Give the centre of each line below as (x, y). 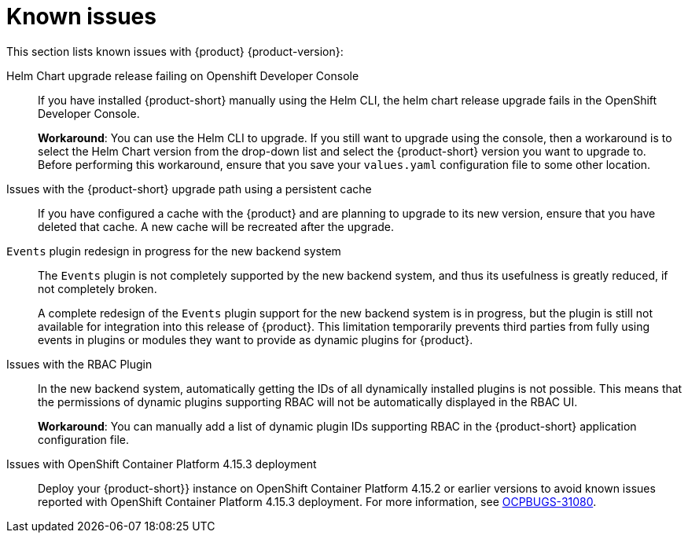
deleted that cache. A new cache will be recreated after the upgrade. (216, 226)
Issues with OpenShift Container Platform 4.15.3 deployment (162, 464)
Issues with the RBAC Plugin (79, 364)
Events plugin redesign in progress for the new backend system (174, 251)
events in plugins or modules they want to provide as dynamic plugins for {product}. (256, 339)
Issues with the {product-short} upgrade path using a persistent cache (189, 189)
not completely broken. (97, 288)
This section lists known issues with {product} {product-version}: (175, 51)
